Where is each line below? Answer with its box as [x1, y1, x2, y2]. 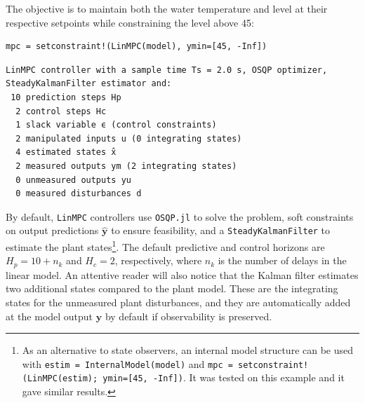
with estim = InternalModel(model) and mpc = [22, 356, 233, 371]
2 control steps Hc [15, 106, 107, 116]
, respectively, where [114, 253, 202, 268]
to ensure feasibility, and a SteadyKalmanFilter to [111, 223, 331, 238]
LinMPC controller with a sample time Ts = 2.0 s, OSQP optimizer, [6, 64, 328, 75]
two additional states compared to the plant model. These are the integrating [6, 281, 338, 296]
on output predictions [6, 223, 99, 238]
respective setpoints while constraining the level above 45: [6, 15, 254, 29]
